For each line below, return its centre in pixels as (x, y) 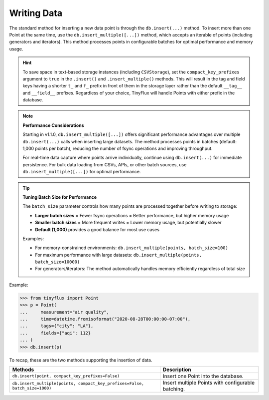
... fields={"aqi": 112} (55, 333)
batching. (174, 389)
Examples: (33, 238)
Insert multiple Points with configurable (209, 383)
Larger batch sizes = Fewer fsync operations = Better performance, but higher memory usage (132, 215)
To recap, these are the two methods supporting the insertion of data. (81, 360)
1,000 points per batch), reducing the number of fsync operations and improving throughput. (118, 149)
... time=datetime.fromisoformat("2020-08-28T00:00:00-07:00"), (105, 319)
